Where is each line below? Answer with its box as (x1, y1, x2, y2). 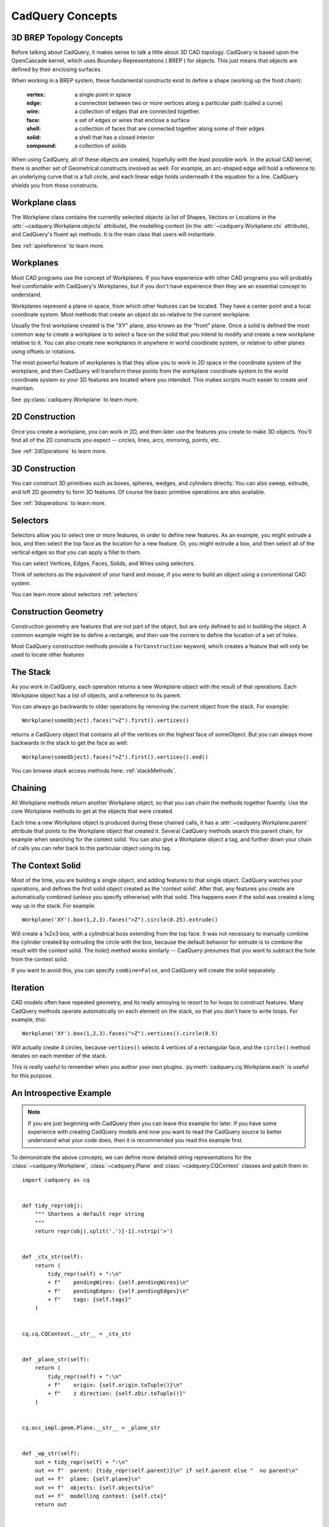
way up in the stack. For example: (11, 902, 96, 909)
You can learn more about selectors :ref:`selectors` (11, 591, 140, 598)
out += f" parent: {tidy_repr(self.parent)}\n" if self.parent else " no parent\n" (34, 1467, 299, 1474)
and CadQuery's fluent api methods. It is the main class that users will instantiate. (11, 231, 216, 238)
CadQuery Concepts (11, 9, 118, 23)
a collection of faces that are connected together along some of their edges (74, 125, 265, 133)
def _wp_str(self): (22, 1450, 80, 1457)
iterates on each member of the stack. (11, 1052, 107, 1060)
